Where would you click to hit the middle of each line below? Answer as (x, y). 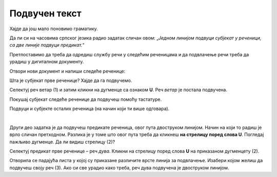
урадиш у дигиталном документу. (47, 62)
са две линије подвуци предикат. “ (47, 45)
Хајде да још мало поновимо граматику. (54, 29)
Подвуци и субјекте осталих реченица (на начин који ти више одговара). (90, 109)
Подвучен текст (45, 13)
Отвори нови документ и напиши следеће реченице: (67, 71)
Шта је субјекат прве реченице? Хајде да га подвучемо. (71, 80)
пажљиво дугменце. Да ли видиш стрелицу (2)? (62, 142)
